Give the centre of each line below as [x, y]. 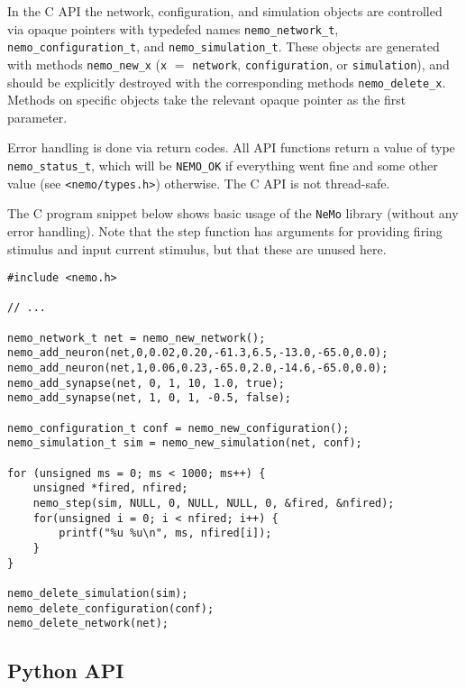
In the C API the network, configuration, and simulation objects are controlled [225, 11]
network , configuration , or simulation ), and [321, 64]
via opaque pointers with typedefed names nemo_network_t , [173, 28]
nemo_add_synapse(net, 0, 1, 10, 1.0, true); [146, 383]
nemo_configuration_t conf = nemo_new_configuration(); [178, 428]
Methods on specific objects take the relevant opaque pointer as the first [207, 100]
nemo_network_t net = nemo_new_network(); [137, 338]
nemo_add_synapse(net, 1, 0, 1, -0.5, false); [149, 398]
